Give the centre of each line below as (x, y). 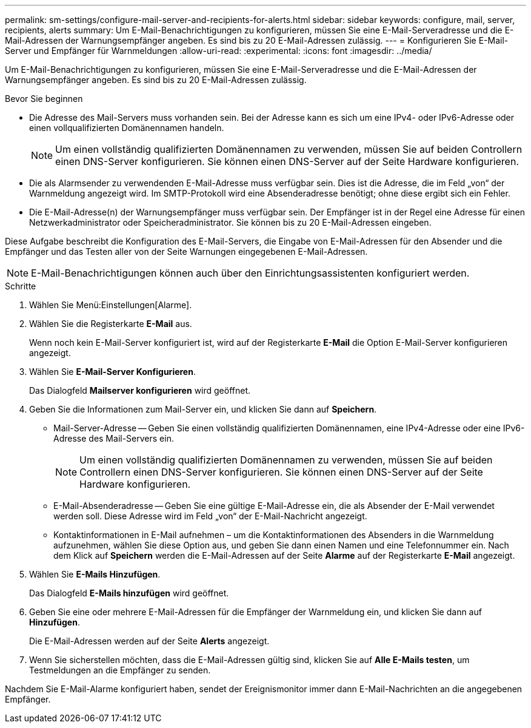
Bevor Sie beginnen (44, 99)
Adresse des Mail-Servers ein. (114, 438)
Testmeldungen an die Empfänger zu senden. (120, 670)
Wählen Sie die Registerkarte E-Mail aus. (111, 324)
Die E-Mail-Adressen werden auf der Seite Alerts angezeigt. (149, 641)
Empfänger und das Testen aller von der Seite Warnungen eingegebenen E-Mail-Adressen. (186, 251)
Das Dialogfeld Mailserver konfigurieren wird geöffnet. (140, 390)
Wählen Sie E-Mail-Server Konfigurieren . (112, 372)
